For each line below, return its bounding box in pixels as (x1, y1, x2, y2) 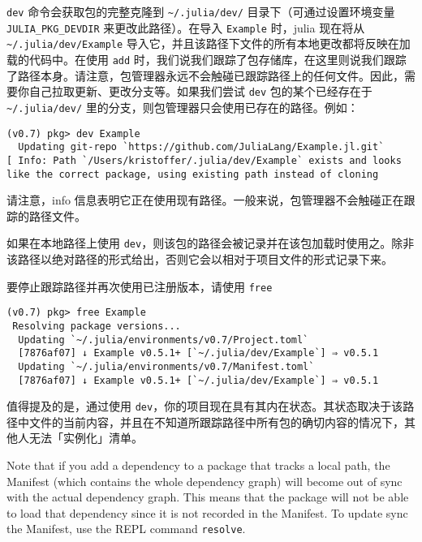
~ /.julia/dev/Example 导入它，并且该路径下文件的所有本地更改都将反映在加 (6, 35, 411, 52)
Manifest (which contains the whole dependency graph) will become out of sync (6, 472, 403, 489)
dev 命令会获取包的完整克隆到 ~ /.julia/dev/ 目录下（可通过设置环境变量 (6, 3, 395, 19)
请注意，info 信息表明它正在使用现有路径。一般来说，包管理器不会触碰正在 (6, 191, 404, 209)
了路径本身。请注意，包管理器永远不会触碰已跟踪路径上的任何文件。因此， (6, 67, 404, 84)
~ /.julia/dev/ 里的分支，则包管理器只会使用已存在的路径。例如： (6, 98, 359, 115)
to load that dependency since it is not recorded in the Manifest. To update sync (6, 504, 408, 521)
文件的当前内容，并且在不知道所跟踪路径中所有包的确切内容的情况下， (28, 413, 404, 430)
